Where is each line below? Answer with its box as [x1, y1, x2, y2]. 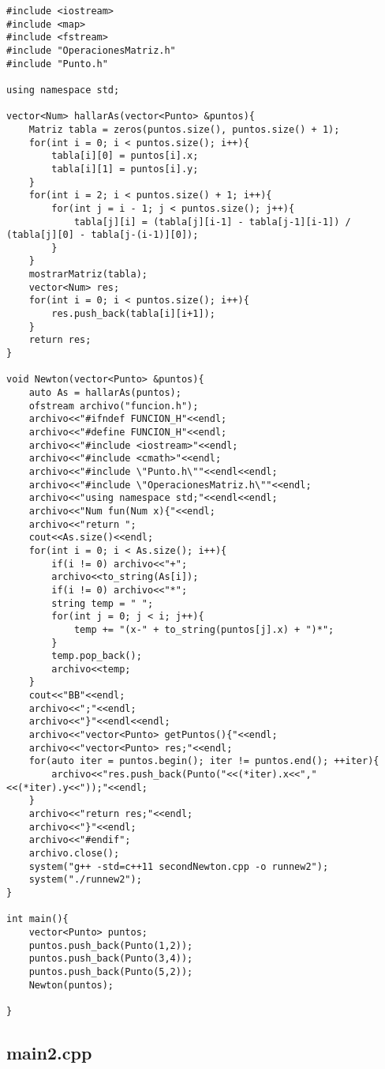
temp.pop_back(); [51, 650, 142, 662]
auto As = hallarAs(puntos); [28, 387, 181, 399]
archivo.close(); [28, 848, 120, 859]
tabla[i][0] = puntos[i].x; [51, 150, 199, 162]
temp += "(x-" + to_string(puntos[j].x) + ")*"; [73, 623, 335, 635]
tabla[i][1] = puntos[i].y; [51, 163, 199, 175]
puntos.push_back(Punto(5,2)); [28, 965, 193, 977]
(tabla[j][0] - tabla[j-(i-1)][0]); [6, 229, 199, 241]
